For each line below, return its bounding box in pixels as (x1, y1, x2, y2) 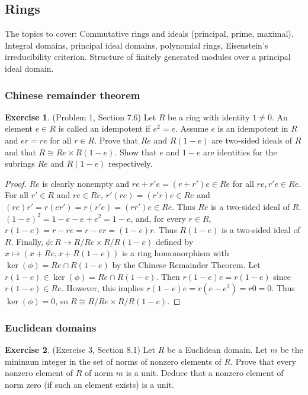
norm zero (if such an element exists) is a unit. (5, 378, 174, 390)
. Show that (114, 145, 157, 158)
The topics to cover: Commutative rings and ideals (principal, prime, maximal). (5, 27, 294, 40)
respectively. (108, 157, 153, 170)
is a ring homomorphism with (122, 247, 229, 259)
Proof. (5, 177, 27, 189)
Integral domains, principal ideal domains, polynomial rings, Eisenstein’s (5, 39, 268, 51)
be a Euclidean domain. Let (166, 343, 268, 355)
